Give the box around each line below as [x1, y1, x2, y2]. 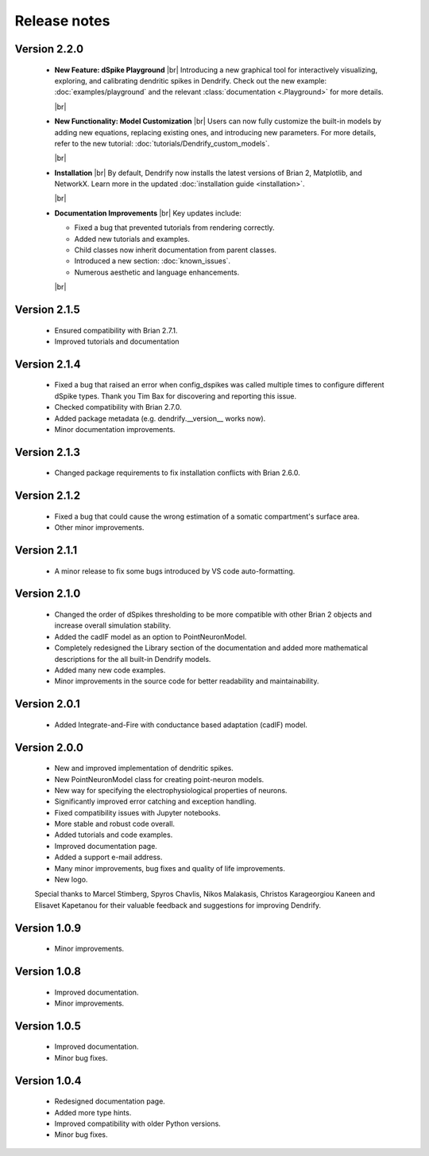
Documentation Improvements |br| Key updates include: [54, 208, 242, 218]
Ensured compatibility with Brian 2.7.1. [54, 325, 178, 335]
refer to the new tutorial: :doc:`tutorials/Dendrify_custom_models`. [54, 138, 270, 148]
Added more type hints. [54, 1107, 132, 1117]
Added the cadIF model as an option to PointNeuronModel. [54, 632, 247, 641]
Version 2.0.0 [14, 741, 83, 754]
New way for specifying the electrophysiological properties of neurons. [54, 785, 288, 795]
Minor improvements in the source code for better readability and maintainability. [54, 676, 319, 686]
